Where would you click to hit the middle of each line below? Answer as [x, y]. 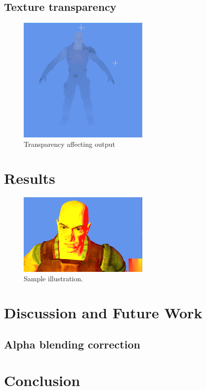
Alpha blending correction [72, 344]
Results [30, 178]
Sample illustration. [53, 279]
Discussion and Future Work [103, 313]
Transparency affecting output [69, 144]
